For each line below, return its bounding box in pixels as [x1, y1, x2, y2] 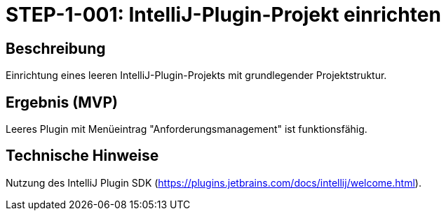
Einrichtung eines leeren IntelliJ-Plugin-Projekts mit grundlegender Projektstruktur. [6, 69, 387, 82]
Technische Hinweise [6, 147, 159, 165]
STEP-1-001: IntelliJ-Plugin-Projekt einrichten [6, 3, 441, 27]
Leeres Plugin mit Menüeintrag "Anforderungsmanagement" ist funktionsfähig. [6, 123, 367, 136]
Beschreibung [6, 39, 106, 57]
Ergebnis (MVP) [6, 93, 118, 111]
